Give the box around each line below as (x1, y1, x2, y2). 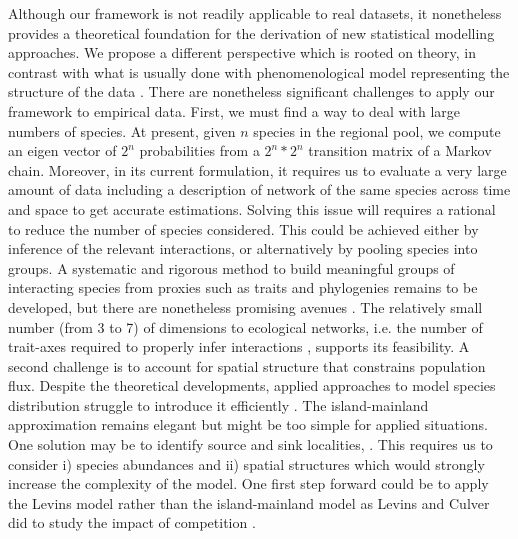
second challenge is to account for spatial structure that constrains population (8, 355, 486, 376)
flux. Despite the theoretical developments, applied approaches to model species (8, 375, 496, 396)
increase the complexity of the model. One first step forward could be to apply (8, 473, 489, 494)
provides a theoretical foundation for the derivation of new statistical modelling (8, 22, 495, 43)
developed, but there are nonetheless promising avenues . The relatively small (8, 296, 483, 317)
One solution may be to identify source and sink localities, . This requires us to (8, 434, 493, 455)
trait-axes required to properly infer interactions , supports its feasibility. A (8, 336, 470, 357)
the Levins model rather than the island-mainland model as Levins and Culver (8, 492, 490, 513)
